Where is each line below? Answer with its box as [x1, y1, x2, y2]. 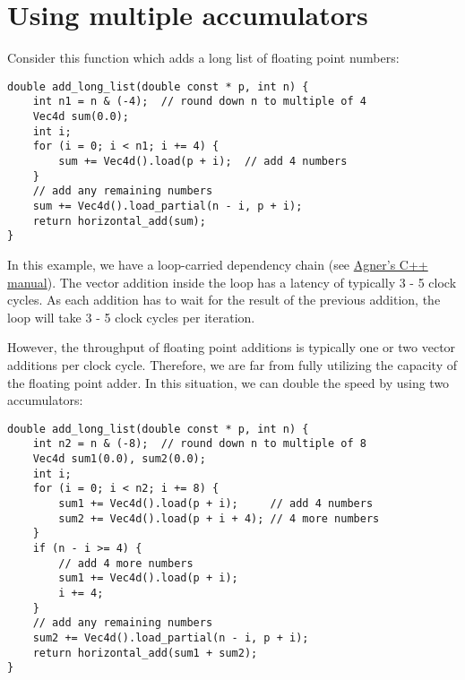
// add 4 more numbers [58, 556, 194, 570]
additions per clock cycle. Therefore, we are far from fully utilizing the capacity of [7, 355, 457, 374]
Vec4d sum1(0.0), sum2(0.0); [32, 452, 206, 465]
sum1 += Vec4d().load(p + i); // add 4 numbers [58, 496, 374, 510]
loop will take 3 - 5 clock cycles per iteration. [7, 307, 255, 326]
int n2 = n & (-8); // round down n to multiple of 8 [32, 437, 366, 451]
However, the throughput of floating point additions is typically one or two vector [7, 338, 456, 357]
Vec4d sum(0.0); [32, 110, 130, 124]
